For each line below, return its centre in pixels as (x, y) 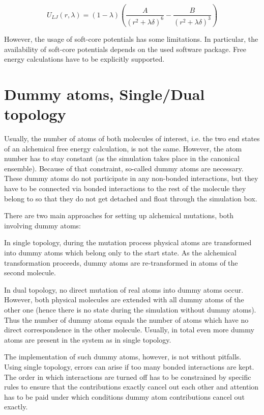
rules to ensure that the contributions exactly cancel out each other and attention (131, 387)
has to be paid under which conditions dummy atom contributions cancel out (124, 396)
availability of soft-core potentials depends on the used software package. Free (125, 49)
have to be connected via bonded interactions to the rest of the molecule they (125, 188)
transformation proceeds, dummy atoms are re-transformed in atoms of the (121, 262)
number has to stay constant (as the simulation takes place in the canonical (122, 158)
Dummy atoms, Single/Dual (105, 94)
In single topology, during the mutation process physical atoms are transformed (128, 242)
